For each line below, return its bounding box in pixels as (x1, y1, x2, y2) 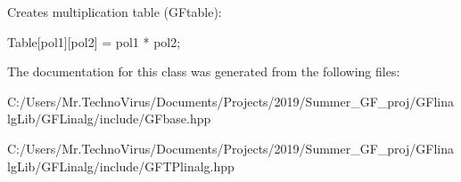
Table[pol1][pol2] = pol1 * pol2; (7, 32, 181, 51)
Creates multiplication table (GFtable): (7, 3, 222, 20)
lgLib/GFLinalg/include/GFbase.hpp (7, 109, 211, 128)
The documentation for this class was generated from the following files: (7, 62, 400, 81)
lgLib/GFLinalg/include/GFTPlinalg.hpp (7, 156, 235, 175)
